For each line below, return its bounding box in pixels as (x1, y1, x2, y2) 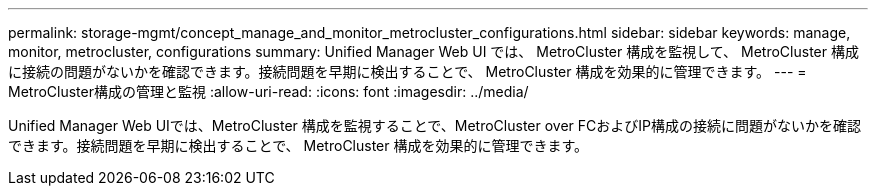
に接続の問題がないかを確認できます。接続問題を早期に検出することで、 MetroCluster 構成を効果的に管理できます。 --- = (8, 63, 807, 80)
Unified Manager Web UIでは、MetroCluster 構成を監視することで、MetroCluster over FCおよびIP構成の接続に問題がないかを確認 (8, 117, 861, 134)
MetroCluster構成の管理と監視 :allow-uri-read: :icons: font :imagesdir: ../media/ (8, 83, 529, 100)
